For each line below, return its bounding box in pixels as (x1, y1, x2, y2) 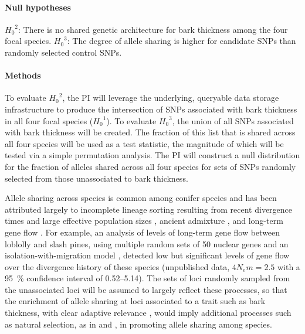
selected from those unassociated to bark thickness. (5, 172, 188, 184)
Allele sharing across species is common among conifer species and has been (5, 192, 277, 204)
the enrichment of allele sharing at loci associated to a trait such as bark (5, 295, 266, 307)
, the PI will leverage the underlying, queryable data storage (62, 91, 279, 104)
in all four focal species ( (5, 114, 93, 127)
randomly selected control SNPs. (5, 46, 122, 58)
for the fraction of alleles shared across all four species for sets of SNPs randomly (5, 160, 296, 172)
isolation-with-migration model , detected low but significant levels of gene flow (5, 249, 290, 261)
